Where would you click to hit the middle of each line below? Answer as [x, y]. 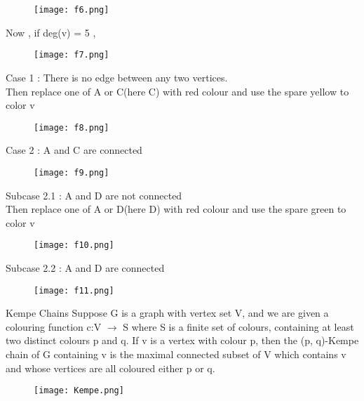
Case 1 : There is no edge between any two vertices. [117, 77]
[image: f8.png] [72, 127]
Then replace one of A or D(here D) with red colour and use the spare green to [176, 209]
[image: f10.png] [74, 245]
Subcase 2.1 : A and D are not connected [94, 195]
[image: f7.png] [72, 55]
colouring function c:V [54, 326]
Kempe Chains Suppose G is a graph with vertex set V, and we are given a [167, 313]
